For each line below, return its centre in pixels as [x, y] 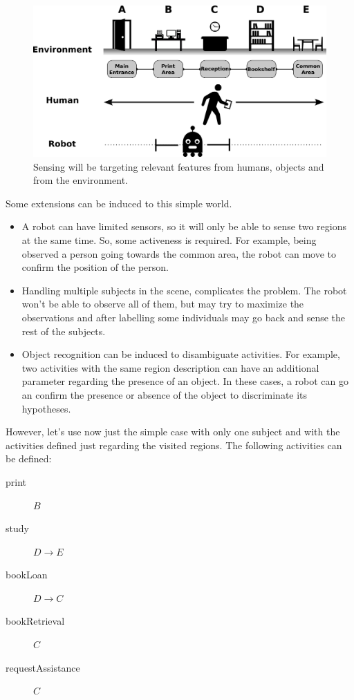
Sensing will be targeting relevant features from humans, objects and [179, 166]
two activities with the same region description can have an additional [170, 367]
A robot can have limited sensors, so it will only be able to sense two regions [184, 226]
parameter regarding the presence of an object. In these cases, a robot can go [185, 381]
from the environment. [81, 180]
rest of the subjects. [64, 331]
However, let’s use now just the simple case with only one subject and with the [173, 432]
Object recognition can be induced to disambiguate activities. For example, [181, 354]
